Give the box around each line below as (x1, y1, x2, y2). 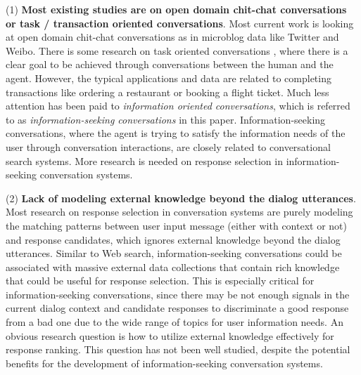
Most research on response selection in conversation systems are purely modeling (6, 204, 353, 219)
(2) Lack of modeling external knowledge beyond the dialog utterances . (6, 190, 356, 205)
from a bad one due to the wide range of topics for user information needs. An (6, 315, 343, 329)
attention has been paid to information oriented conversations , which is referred (6, 98, 350, 113)
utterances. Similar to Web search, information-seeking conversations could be (6, 246, 342, 261)
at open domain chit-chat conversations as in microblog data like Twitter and (6, 29, 339, 44)
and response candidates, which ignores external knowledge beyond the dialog (6, 232, 341, 246)
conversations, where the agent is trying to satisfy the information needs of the (6, 126, 346, 140)
